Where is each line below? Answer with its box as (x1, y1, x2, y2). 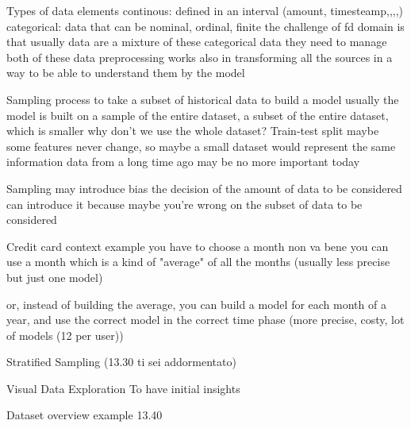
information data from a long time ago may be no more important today (6, 153, 360, 170)
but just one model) (6, 268, 103, 285)
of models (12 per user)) (6, 326, 124, 343)
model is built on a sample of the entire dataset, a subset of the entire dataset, (6, 106, 389, 123)
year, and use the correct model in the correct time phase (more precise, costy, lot (6, 311, 405, 328)
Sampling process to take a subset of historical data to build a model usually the (6, 91, 399, 107)
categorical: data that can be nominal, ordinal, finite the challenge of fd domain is (6, 17, 405, 34)
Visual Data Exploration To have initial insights (6, 380, 240, 396)
